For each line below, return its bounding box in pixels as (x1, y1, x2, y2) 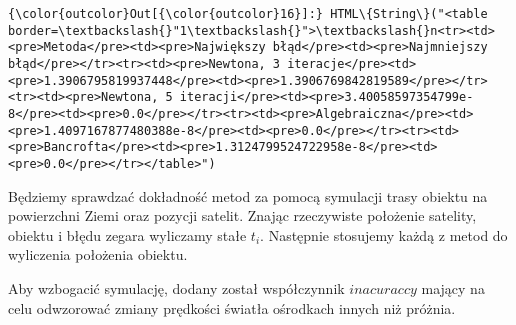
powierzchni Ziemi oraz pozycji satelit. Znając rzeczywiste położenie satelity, (8, 205, 477, 226)
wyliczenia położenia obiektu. (8, 244, 188, 265)
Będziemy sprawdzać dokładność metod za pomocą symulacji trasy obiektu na (8, 185, 488, 206)
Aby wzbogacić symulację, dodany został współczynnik (8, 277, 345, 298)
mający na (421, 277, 485, 298)
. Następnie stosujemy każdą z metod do (260, 224, 508, 245)
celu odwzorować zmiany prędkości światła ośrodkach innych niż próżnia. (8, 297, 456, 318)
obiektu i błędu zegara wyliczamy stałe (8, 224, 247, 245)
